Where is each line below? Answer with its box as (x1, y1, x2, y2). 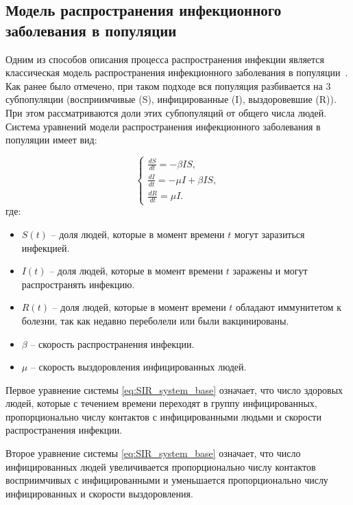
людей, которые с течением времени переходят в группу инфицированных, (5, 396, 317, 410)
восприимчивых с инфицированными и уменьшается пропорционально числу (5, 473, 328, 487)
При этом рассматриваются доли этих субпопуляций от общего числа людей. (5, 105, 327, 119)
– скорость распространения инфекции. (30, 336, 195, 351)
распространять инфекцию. (21, 277, 135, 291)
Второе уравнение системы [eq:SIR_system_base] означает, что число (5, 446, 301, 460)
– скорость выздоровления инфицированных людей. (30, 360, 247, 374)
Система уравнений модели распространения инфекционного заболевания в (5, 119, 321, 133)
